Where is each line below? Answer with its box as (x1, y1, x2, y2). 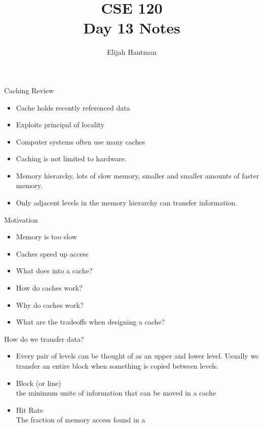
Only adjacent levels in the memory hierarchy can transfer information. (16, 197, 238, 208)
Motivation (4, 214, 38, 225)
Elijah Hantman (107, 47, 157, 57)
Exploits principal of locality (16, 119, 104, 130)
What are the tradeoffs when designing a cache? (16, 316, 165, 327)
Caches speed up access (16, 248, 89, 259)
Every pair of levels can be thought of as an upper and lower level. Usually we (16, 350, 259, 361)
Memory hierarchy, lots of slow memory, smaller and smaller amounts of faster (16, 170, 259, 181)
